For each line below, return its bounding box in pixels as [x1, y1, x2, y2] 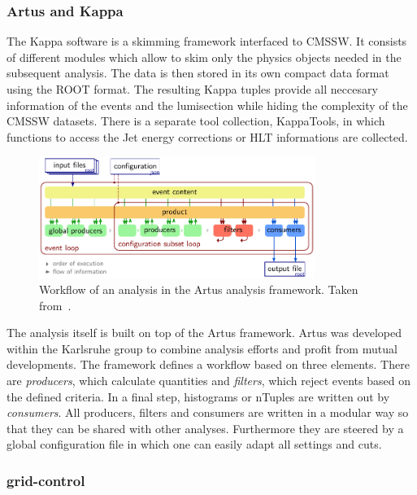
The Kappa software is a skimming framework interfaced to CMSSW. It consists [7, 33, 407, 50]
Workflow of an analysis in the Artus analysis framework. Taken [39, 281, 358, 298]
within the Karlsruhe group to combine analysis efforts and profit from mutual [7, 339, 397, 357]
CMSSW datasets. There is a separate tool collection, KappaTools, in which [7, 112, 385, 129]
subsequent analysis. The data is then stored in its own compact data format [7, 64, 389, 81]
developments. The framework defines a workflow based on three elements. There [7, 356, 410, 373]
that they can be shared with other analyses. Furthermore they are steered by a [7, 419, 404, 436]
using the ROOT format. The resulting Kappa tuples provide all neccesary [7, 81, 378, 97]
